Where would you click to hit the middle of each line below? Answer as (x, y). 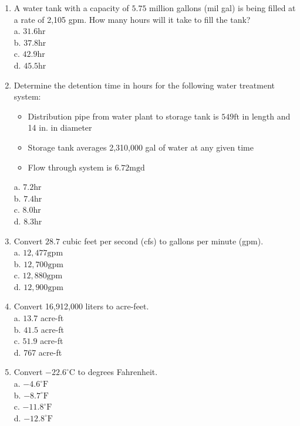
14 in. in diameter (60, 127)
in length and (266, 116)
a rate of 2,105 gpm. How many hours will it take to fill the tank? (132, 19)
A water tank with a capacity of (71, 8)
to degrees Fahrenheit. (118, 372)
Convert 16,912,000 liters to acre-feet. (81, 306)
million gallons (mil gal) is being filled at (223, 8)
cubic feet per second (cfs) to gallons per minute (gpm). (163, 241)
